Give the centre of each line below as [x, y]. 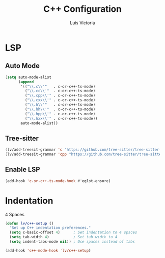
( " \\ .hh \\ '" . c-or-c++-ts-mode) [60, 109]
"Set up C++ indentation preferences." [50, 228]
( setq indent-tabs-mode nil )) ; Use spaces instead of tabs [72, 242]
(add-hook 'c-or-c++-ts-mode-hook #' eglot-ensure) [58, 181]
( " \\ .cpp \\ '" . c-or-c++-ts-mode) [60, 96]
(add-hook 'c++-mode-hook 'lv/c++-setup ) [48, 250]
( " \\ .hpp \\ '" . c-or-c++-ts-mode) [60, 114]
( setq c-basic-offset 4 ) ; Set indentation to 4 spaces [73, 232]
